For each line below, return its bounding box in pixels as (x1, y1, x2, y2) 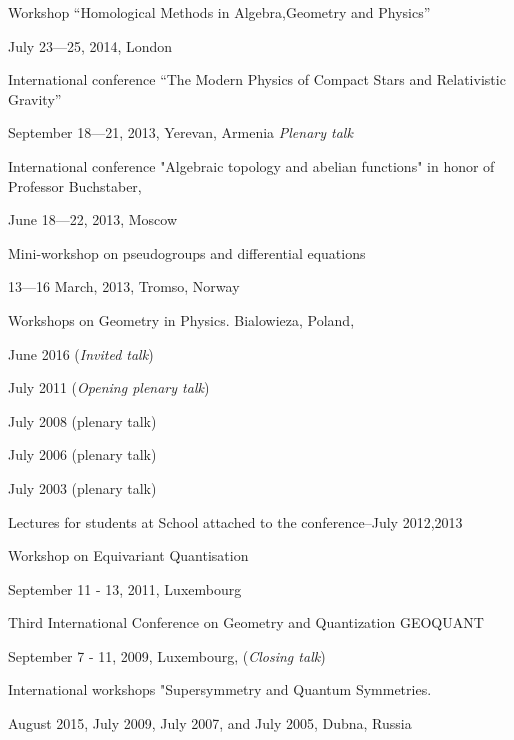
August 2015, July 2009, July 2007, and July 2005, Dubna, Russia (8, 713, 412, 734)
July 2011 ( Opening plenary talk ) (8, 377, 210, 398)
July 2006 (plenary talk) (8, 444, 157, 465)
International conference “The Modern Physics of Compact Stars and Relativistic (8, 69, 506, 90)
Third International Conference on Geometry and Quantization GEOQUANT (8, 612, 484, 633)
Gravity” (8, 88, 62, 109)
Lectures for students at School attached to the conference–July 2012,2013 (8, 511, 463, 532)
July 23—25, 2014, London (8, 35, 173, 56)
